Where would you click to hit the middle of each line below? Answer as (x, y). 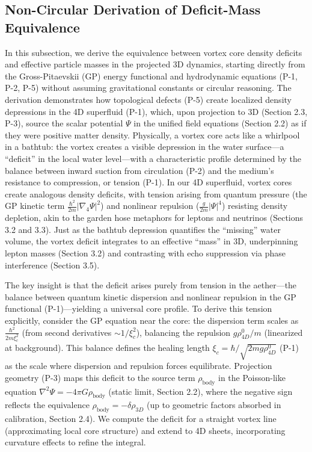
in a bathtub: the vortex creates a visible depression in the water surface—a (145, 147)
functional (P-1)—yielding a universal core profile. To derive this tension (139, 308)
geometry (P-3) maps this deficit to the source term (100, 377)
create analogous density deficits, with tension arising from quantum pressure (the (156, 193)
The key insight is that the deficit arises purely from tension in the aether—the (151, 285)
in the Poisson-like (252, 377)
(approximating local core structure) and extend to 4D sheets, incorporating (145, 430)
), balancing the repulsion (183, 332)
